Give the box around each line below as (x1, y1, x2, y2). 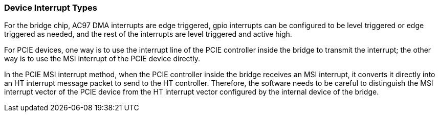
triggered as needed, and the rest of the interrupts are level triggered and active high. (4, 30, 292, 39)
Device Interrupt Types (4, 3, 97, 13)
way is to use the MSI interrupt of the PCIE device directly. (4, 54, 200, 63)
